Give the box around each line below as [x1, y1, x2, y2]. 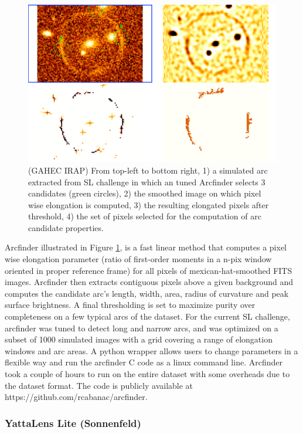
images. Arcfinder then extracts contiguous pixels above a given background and [5, 276, 294, 288]
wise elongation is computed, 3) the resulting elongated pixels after [28, 198, 269, 211]
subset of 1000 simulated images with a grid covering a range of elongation [5, 333, 273, 345]
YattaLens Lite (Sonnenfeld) [5, 415, 141, 430]
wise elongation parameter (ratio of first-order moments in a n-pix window [5, 253, 272, 265]
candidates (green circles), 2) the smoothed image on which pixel [28, 187, 261, 199]
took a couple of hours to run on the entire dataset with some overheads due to [5, 368, 290, 379]
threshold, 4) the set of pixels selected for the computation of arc [28, 210, 261, 222]
